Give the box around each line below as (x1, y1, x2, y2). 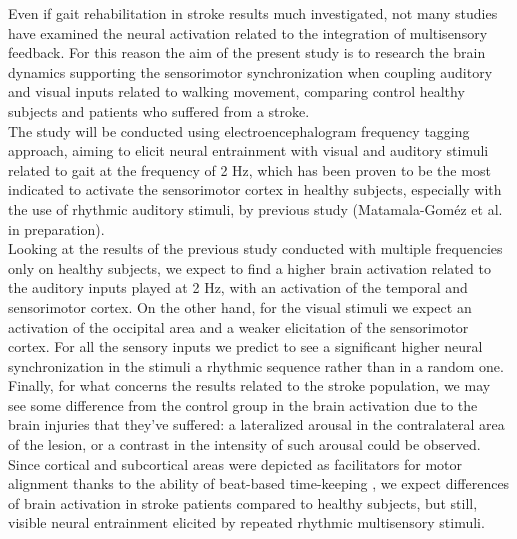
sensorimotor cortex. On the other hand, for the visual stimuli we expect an (8, 296, 472, 317)
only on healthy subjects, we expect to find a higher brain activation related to (8, 257, 491, 278)
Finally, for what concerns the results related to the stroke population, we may (8, 375, 491, 396)
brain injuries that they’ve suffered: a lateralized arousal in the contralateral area (8, 414, 505, 435)
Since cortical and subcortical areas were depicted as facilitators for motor (8, 453, 463, 474)
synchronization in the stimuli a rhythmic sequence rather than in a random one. (8, 355, 504, 376)
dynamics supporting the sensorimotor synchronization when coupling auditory (8, 61, 493, 82)
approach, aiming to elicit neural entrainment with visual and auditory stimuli (8, 140, 489, 161)
